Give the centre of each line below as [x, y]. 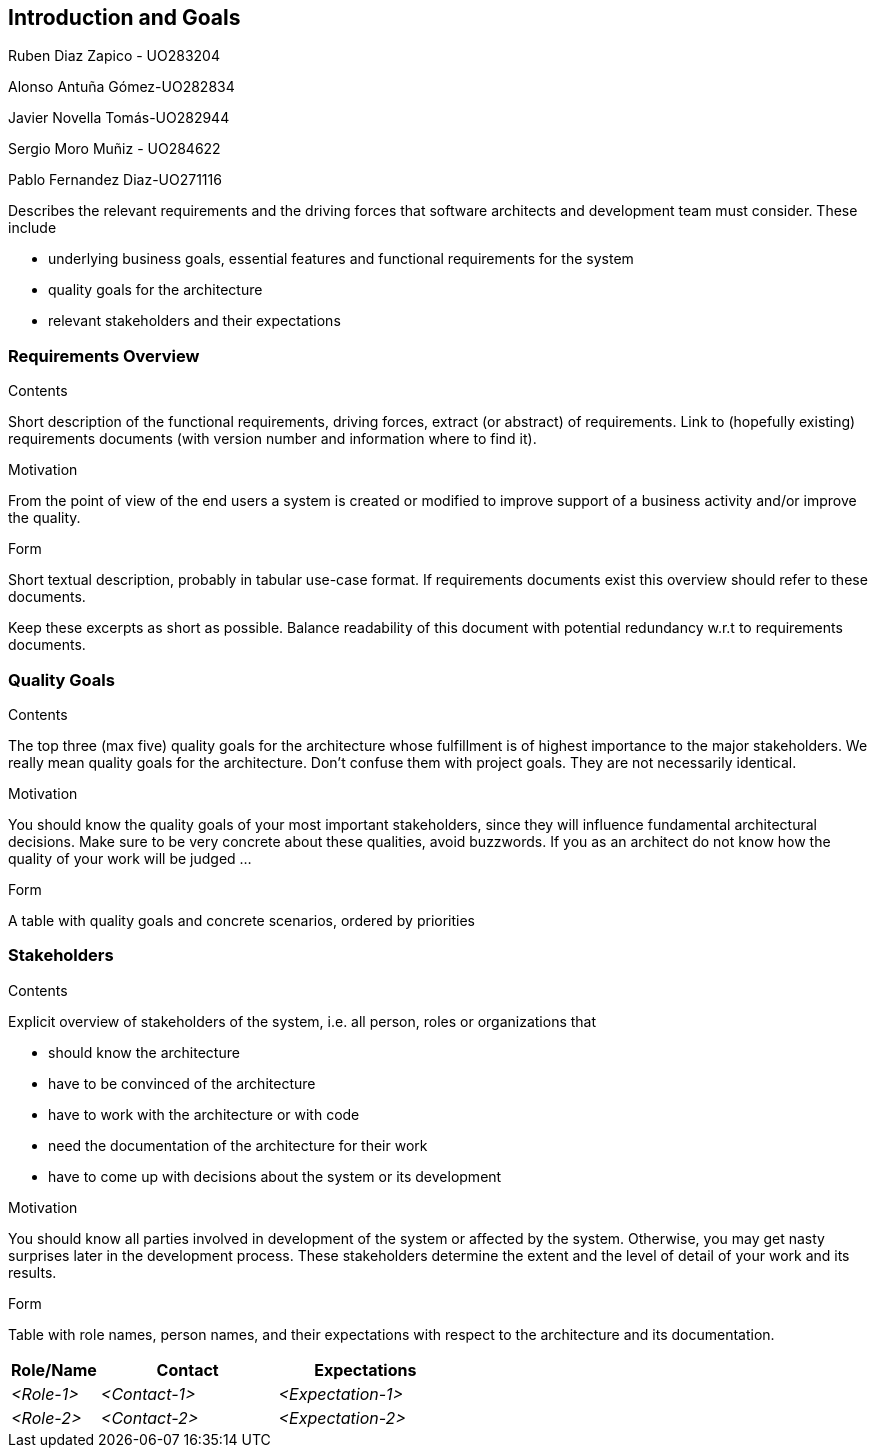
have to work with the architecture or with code [204, 1114]
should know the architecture [144, 1052]
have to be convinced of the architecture [182, 1083]
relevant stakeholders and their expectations [194, 321]
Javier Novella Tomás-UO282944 [119, 118]
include [32, 228]
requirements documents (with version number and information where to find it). [272, 439]
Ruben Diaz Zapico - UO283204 [114, 56]
